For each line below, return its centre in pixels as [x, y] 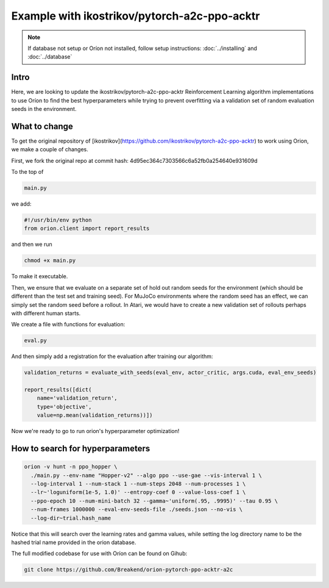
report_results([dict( [58, 390]
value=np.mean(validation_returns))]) [95, 415]
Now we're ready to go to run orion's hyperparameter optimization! [95, 431]
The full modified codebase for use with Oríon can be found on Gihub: [99, 554]
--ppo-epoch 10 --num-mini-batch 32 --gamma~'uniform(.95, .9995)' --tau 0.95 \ [154, 501]
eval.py [35, 341]
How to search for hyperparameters [81, 449]
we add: [21, 204]
